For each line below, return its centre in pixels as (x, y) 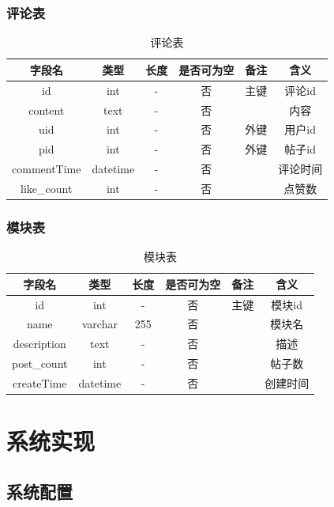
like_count (47, 188)
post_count (40, 363)
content (47, 110)
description (39, 344)
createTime (40, 383)
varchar (99, 324)
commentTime (47, 169)
